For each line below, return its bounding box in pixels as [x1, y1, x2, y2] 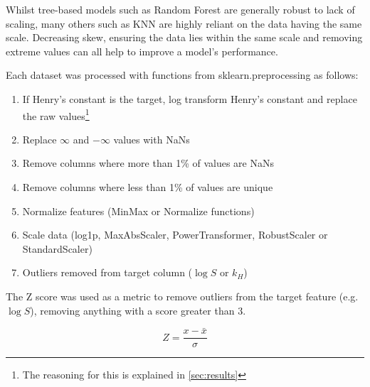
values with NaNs [113, 131, 190, 146]
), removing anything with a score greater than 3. [30, 302, 246, 317]
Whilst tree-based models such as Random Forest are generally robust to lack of [6, 2, 355, 16]
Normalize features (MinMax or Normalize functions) [22, 203, 255, 218]
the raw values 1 [22, 106, 90, 123]
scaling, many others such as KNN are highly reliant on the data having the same [6, 16, 362, 31]
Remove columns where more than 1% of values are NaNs [22, 156, 274, 170]
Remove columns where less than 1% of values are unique [22, 180, 273, 194]
